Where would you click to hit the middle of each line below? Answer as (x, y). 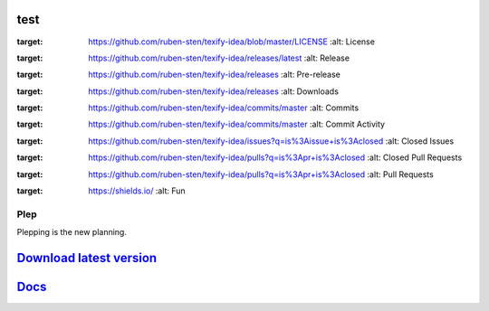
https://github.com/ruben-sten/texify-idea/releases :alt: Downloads (214, 91)
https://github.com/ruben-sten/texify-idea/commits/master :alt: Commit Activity (236, 124)
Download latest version (87, 258)
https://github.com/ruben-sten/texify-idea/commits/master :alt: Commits (224, 108)
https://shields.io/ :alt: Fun (137, 191)
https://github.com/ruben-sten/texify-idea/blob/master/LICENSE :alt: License (232, 42)
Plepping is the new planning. (72, 232)
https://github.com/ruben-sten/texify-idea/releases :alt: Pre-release (215, 75)
